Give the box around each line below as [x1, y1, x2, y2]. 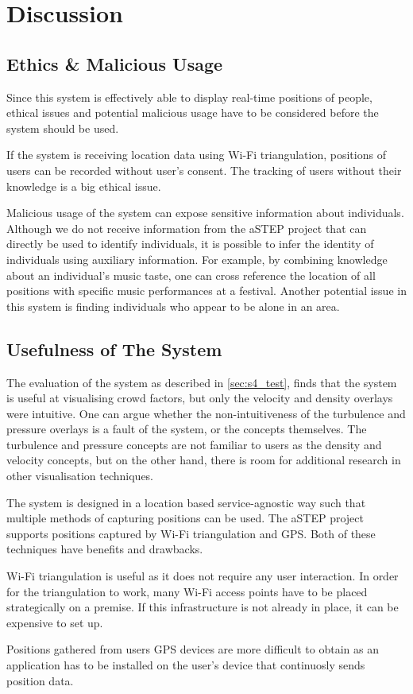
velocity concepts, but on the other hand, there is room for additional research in [6, 452, 401, 468]
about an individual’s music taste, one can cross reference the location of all [6, 266, 376, 283]
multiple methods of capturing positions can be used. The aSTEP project [6, 510, 364, 526]
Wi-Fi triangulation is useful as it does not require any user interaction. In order [6, 568, 399, 584]
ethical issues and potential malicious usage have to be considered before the [6, 104, 379, 121]
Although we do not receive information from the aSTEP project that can [6, 219, 367, 236]
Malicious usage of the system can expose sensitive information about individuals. [6, 204, 404, 221]
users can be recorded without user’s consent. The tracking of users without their [6, 161, 402, 178]
